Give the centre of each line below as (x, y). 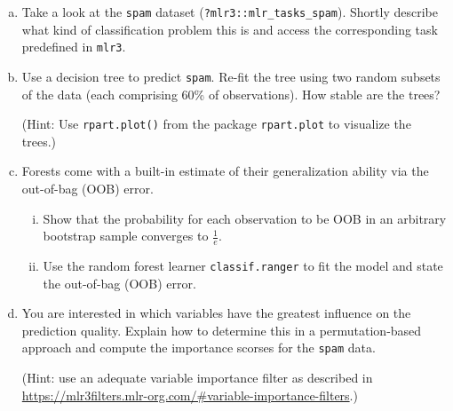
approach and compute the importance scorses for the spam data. (199, 348)
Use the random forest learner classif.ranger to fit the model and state (243, 266)
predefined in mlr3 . (74, 47)
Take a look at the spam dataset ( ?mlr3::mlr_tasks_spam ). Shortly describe (230, 12)
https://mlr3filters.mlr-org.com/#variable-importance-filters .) (190, 395)
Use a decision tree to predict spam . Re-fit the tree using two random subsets (231, 76)
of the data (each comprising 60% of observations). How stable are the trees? (231, 94)
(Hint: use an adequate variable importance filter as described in (197, 378)
